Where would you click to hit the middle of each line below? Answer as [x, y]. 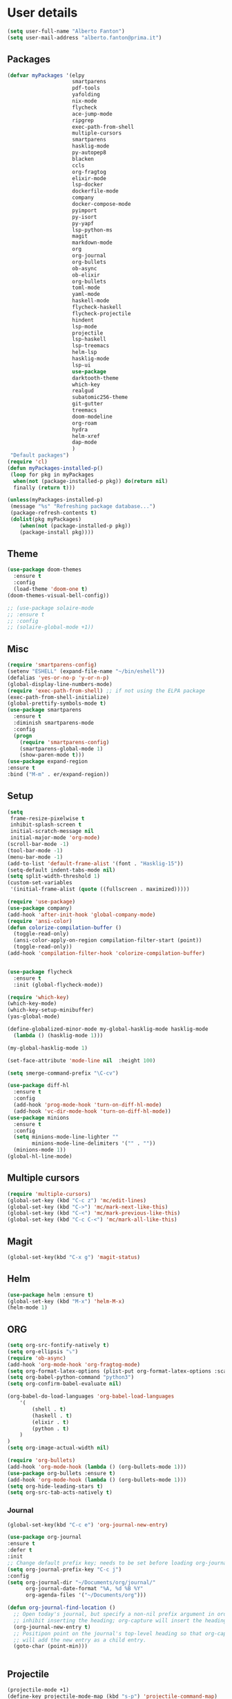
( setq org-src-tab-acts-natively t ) [60, 1493]
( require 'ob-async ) [37, 1358]
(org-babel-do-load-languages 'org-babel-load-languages [91, 1397]
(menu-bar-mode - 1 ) [35, 857]
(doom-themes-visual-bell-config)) [58, 595]
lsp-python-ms [92, 230]
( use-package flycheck [40, 971]
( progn [23, 736]
